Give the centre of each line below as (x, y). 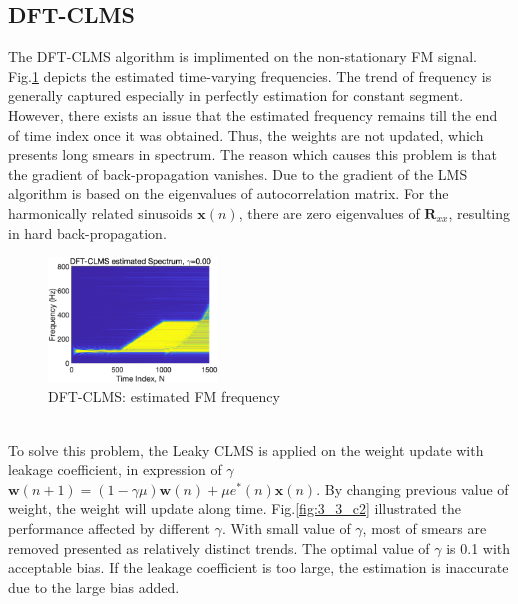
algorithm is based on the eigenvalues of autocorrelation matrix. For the (228, 193)
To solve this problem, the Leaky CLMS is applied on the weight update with (246, 449)
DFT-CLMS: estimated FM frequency (164, 396)
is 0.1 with (478, 547)
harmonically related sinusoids (100, 212)
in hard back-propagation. (87, 232)
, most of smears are (424, 528)
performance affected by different (109, 528)
